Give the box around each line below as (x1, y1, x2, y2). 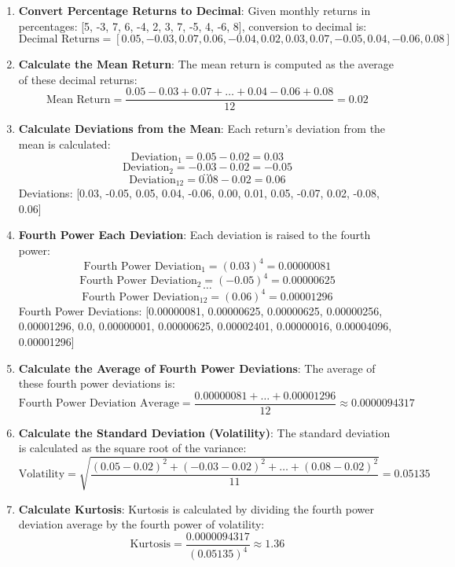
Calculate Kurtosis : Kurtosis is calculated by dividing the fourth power (18, 500, 375, 517)
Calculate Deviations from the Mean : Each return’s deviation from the (18, 120, 386, 137)
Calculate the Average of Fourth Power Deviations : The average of (18, 359, 376, 376)
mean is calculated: (18, 136, 111, 153)
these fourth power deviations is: (18, 375, 175, 392)
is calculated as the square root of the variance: (18, 440, 247, 456)
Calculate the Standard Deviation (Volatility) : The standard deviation (18, 424, 391, 440)
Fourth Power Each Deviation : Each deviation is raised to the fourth (18, 226, 371, 243)
